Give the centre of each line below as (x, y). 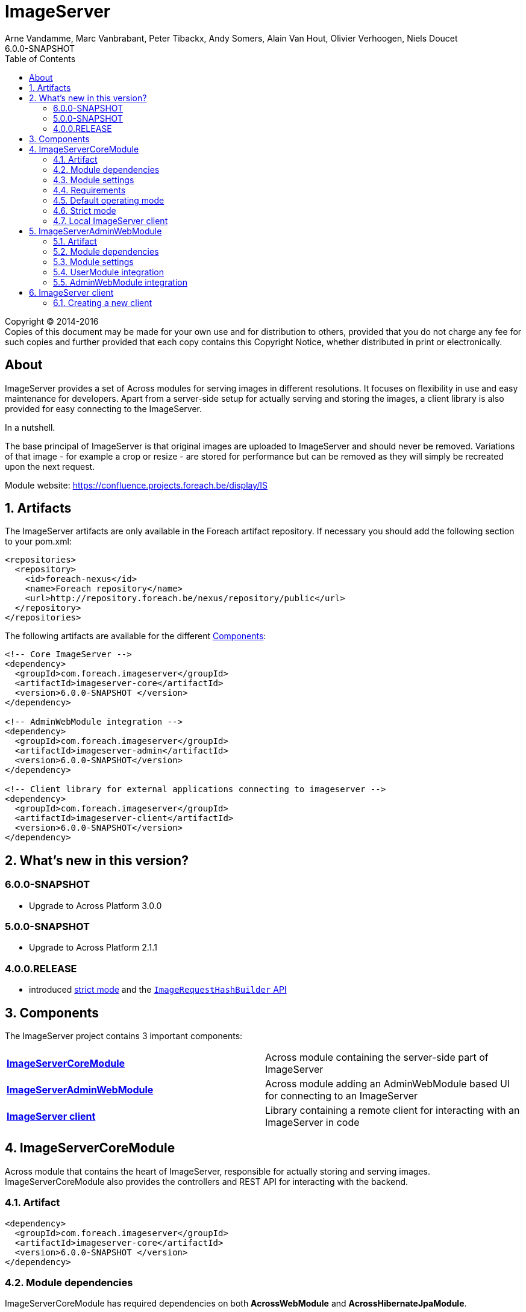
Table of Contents (40, 58)
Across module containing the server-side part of (377, 1057)
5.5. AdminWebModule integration (120, 282)
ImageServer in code (312, 1122)
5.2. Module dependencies (106, 251)
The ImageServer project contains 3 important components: (124, 1036)
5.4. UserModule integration (108, 272)
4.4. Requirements (89, 190)
